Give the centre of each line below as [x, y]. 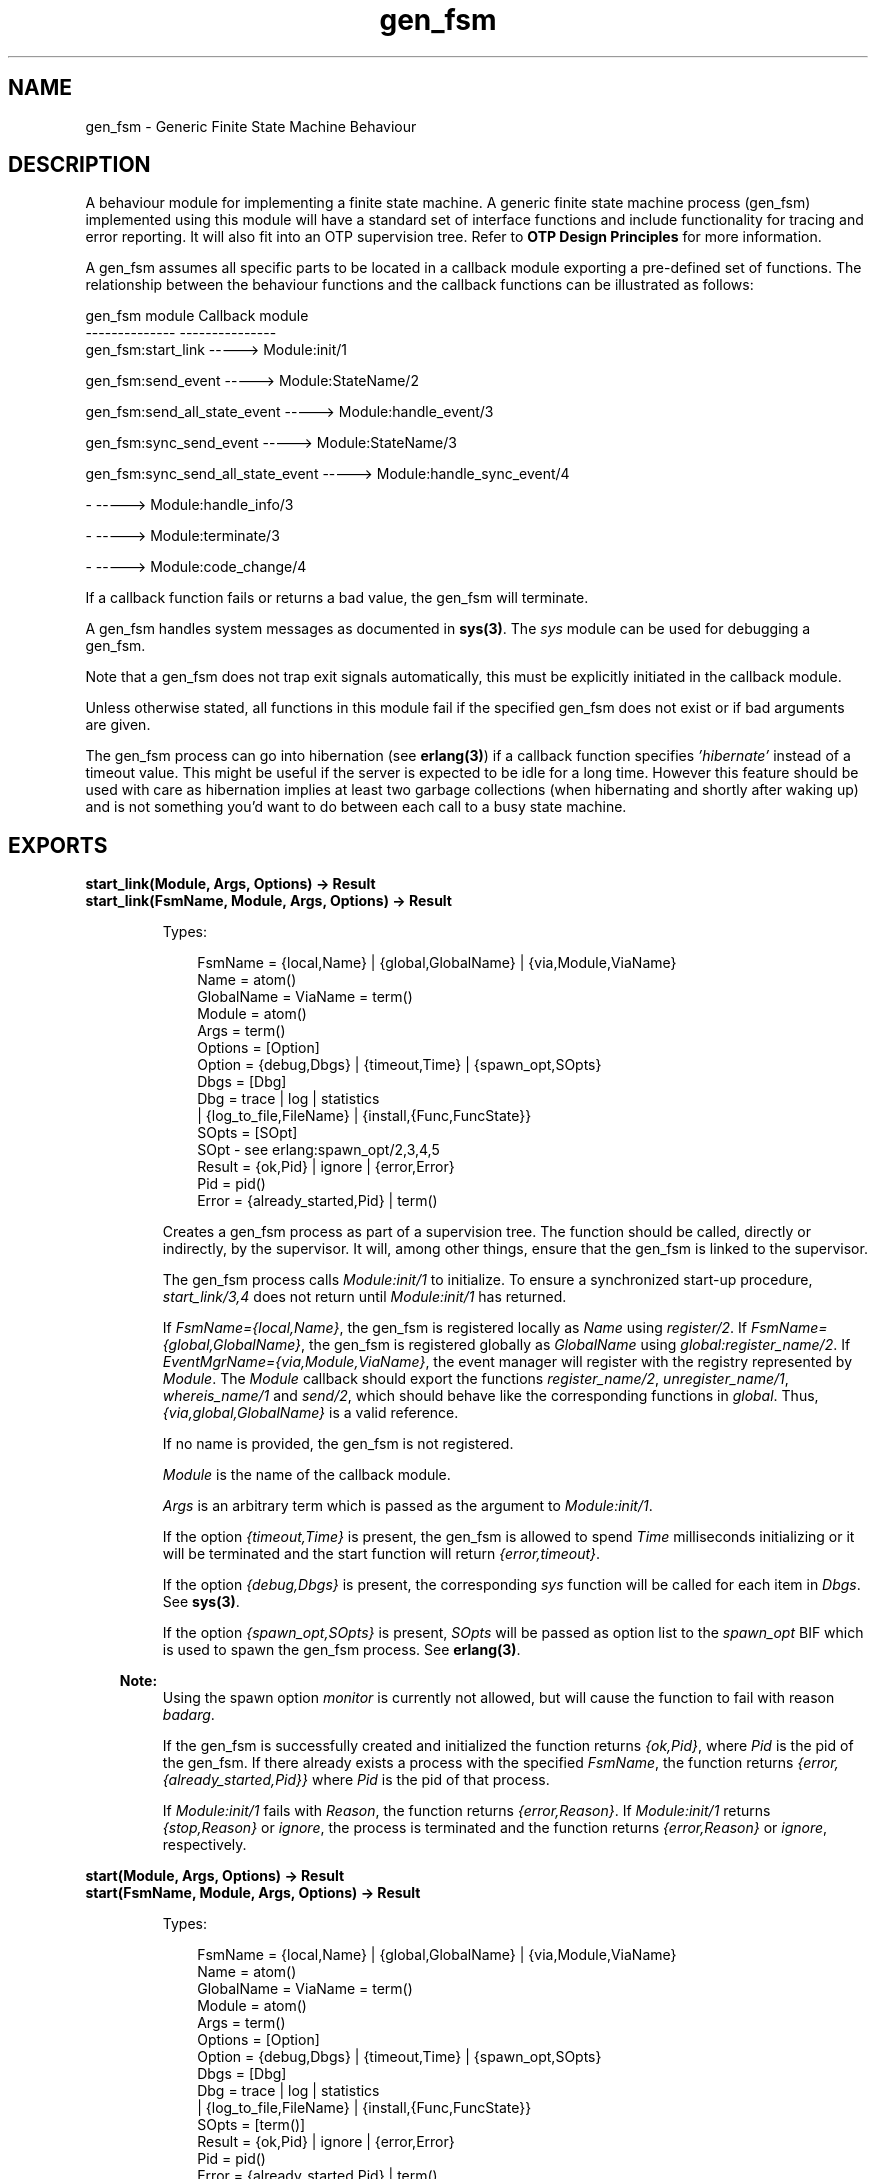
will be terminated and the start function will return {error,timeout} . [381, 1554]
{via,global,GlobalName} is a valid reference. [310, 1413]
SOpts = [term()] [251, 2125]
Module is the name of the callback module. [306, 1475]
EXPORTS [58, 845]
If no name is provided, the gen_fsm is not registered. [338, 1444]
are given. [118, 725]
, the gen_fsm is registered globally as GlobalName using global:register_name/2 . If [576, 1345]
